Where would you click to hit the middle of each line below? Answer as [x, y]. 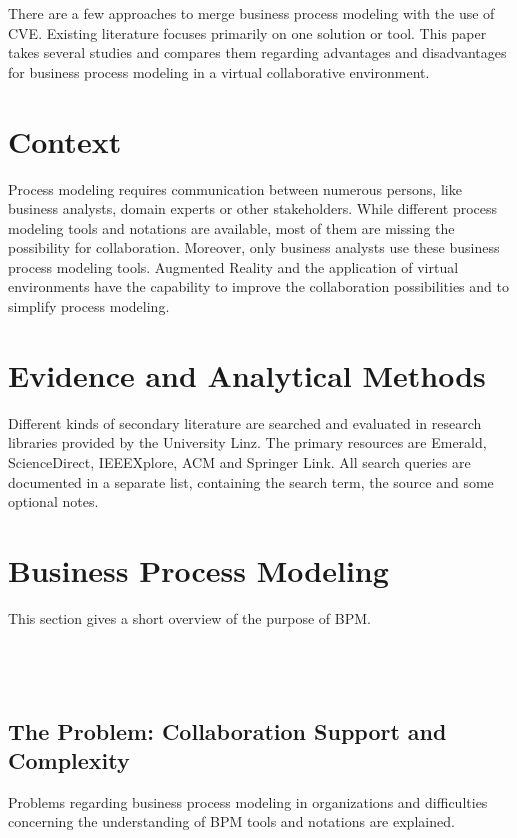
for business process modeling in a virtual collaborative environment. [219, 71]
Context [65, 140]
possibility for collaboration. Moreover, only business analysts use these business [254, 247]
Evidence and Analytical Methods [247, 374]
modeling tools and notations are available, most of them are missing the [231, 227]
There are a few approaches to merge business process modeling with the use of [251, 13]
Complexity [69, 760]
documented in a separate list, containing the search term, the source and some [251, 481]
